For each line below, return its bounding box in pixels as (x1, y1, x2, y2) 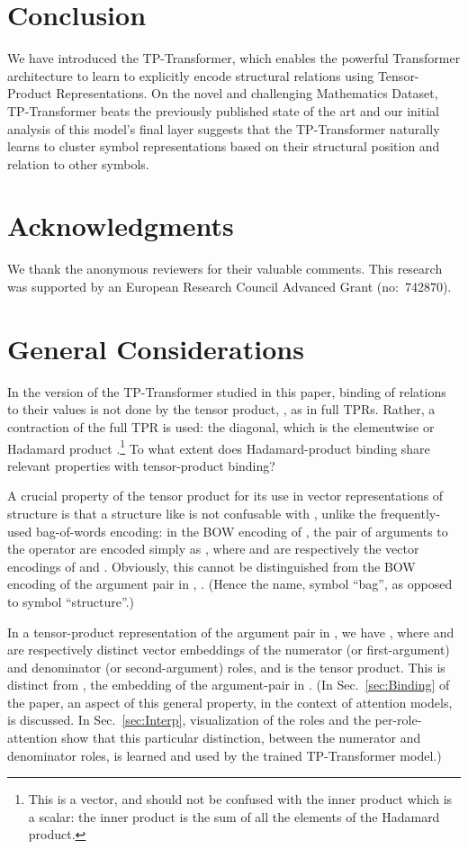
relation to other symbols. (7, 154, 149, 173)
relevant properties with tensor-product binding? (7, 456, 275, 474)
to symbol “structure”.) (7, 592, 135, 610)
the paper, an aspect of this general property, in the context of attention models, (7, 692, 453, 711)
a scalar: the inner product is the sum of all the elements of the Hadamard (28, 807, 440, 826)
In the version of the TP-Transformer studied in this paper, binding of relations (7, 382, 446, 401)
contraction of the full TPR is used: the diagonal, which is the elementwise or (7, 417, 435, 436)
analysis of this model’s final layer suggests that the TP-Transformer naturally (7, 119, 440, 138)
